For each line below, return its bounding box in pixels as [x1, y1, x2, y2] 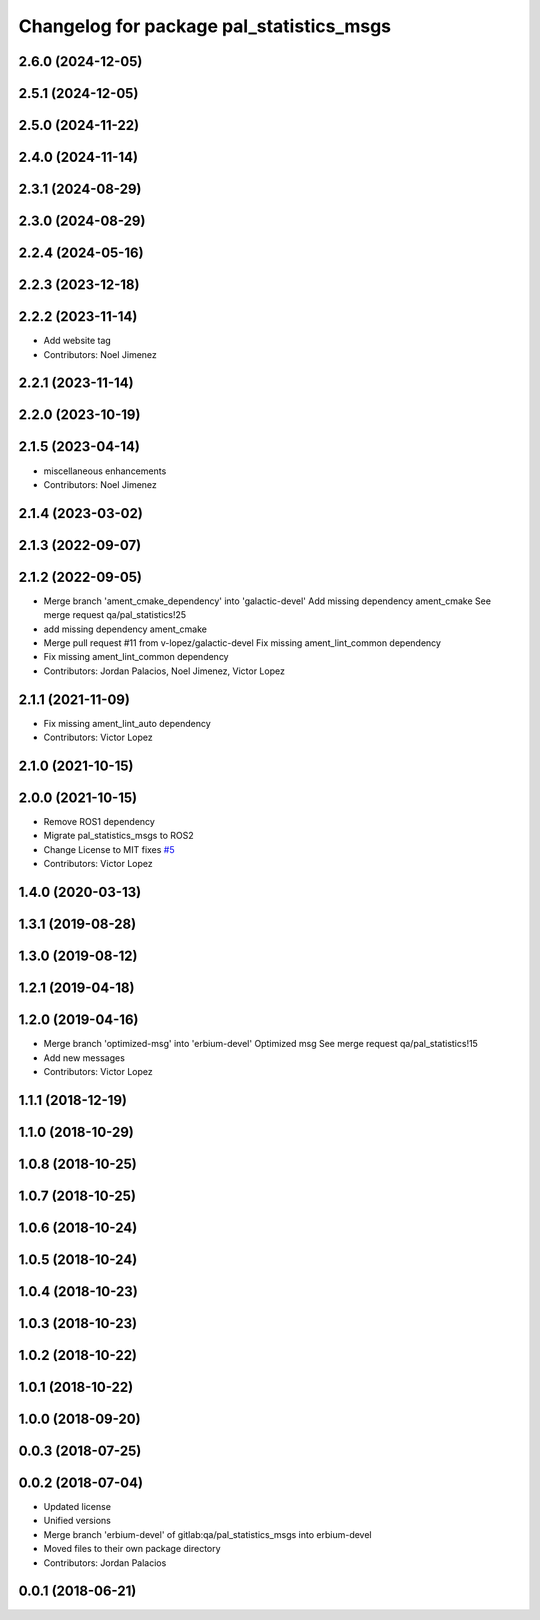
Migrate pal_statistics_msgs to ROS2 [43, 830, 194, 842]
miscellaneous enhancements [43, 465, 167, 477]
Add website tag [43, 335, 112, 347]
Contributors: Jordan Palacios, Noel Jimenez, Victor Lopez [43, 665, 285, 677]
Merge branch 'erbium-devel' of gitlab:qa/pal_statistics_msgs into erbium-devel [43, 1528, 372, 1540]
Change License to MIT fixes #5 [43, 843, 175, 855]
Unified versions [43, 1515, 112, 1527]
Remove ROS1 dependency [43, 816, 155, 828]
